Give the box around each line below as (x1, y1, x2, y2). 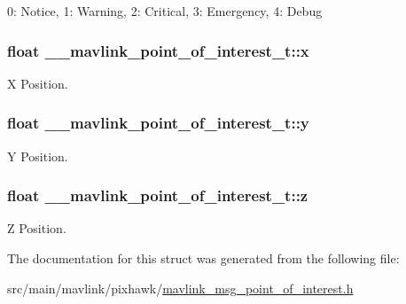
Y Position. (7, 146, 68, 165)
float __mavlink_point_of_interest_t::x (7, 39, 309, 61)
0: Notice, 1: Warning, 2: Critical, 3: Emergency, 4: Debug (7, 2, 323, 19)
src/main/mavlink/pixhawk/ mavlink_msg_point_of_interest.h (7, 278, 354, 297)
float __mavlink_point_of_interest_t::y (7, 112, 309, 134)
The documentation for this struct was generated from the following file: (7, 249, 400, 268)
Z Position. (7, 219, 66, 238)
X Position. (7, 74, 68, 92)
